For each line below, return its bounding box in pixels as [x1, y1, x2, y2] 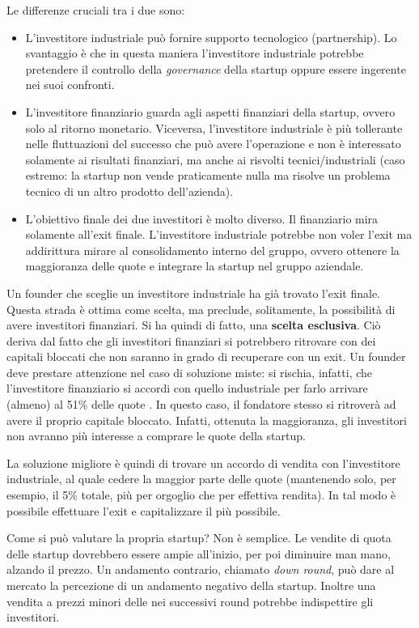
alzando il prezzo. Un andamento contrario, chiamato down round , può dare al [6, 561, 395, 578]
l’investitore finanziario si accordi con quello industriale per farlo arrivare [6, 380, 368, 397]
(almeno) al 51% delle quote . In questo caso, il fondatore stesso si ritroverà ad [6, 396, 396, 413]
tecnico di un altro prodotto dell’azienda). [25, 182, 234, 199]
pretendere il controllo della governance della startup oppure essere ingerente [25, 60, 406, 77]
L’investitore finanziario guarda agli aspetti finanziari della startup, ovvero [25, 103, 396, 120]
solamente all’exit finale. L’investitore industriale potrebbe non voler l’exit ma [25, 226, 413, 243]
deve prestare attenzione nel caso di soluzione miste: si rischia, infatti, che [6, 363, 373, 380]
